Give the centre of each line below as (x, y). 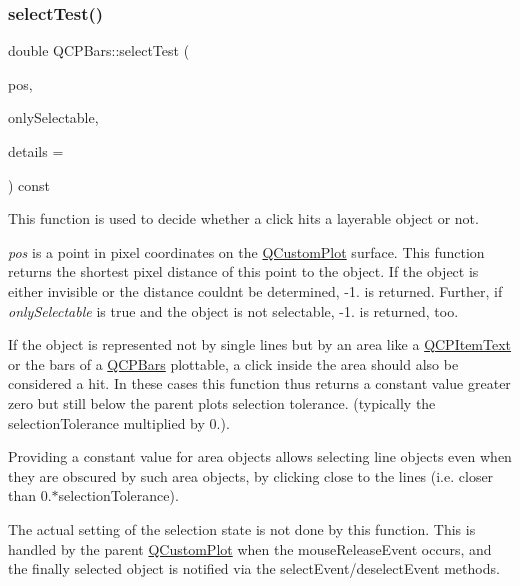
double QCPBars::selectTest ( (99, 50)
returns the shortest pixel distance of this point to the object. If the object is (243, 271)
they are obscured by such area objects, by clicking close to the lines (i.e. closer (251, 475)
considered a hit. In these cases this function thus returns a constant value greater (259, 383)
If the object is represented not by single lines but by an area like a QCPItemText (260, 344)
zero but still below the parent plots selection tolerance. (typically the (222, 402)
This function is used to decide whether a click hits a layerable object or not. (243, 218)
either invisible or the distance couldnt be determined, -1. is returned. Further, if (255, 290)
